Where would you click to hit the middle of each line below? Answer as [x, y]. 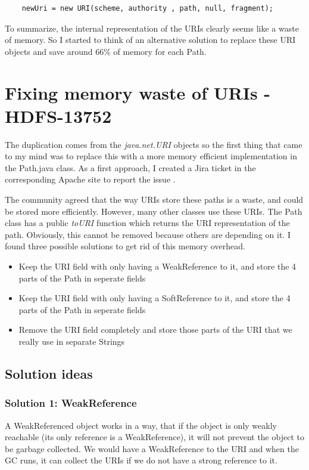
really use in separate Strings [72, 341]
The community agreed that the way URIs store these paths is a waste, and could [154, 200]
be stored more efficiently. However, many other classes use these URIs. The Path [154, 211]
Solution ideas [49, 373]
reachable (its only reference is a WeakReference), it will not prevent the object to [154, 437]
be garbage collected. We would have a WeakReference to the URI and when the [152, 448]
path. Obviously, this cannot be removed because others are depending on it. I [148, 234]
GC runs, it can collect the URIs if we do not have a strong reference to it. [141, 460]
